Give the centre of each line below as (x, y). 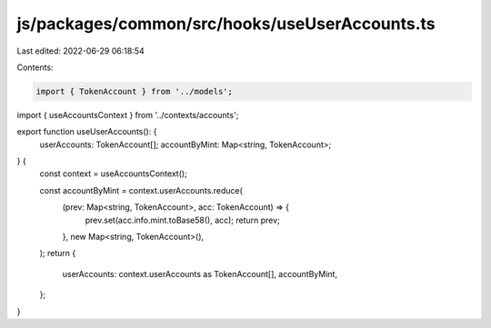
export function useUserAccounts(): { (87, 132)
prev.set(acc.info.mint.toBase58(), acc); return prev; (183, 220)
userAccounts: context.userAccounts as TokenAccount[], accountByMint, (200, 273)
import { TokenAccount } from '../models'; (135, 91)
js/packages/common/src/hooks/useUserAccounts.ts (226, 24)
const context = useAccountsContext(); (114, 174)
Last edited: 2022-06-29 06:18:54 (80, 51)
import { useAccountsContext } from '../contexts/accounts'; (128, 114)
